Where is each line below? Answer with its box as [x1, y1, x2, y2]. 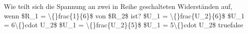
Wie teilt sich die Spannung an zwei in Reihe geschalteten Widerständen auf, [4, 1, 232, 11]
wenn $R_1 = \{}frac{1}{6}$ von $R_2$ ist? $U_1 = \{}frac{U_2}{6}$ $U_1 [4, 10, 245, 20]
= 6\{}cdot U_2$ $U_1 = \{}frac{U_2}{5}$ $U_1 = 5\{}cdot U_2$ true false [4, 20, 244, 30]
